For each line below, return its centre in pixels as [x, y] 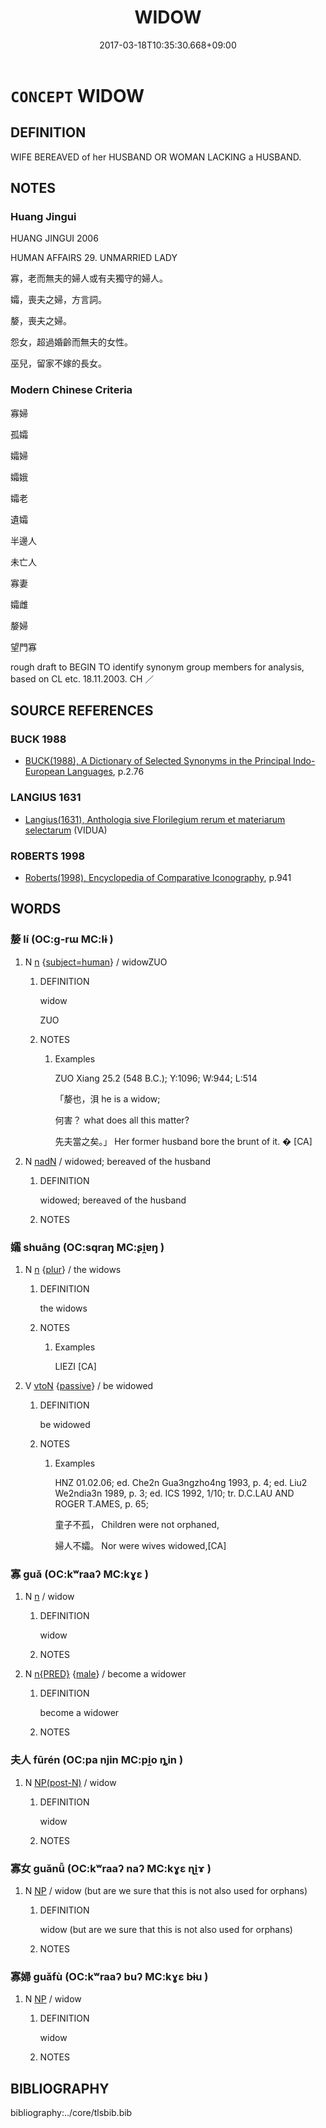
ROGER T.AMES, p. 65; [101, 1504]
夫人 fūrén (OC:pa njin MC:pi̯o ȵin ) [97, 1760]
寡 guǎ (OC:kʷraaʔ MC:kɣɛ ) [79, 1574]
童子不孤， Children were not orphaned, [137, 1524]
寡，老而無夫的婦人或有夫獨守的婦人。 [89, 278]
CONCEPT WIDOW [77, 95]
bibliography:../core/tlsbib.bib [71, 2112]
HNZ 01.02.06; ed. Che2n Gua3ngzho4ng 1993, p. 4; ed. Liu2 [181, 1482]
